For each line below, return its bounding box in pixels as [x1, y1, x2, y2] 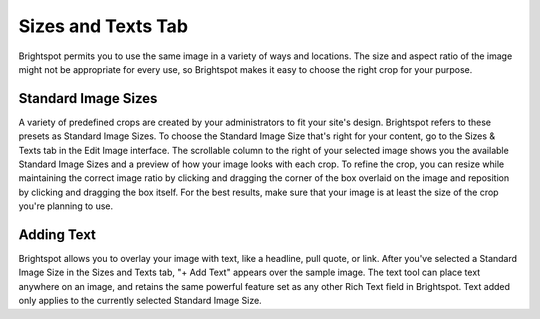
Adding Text [18, 226, 97, 243]
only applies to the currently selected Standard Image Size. [18, 295, 262, 307]
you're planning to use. [18, 200, 114, 212]
